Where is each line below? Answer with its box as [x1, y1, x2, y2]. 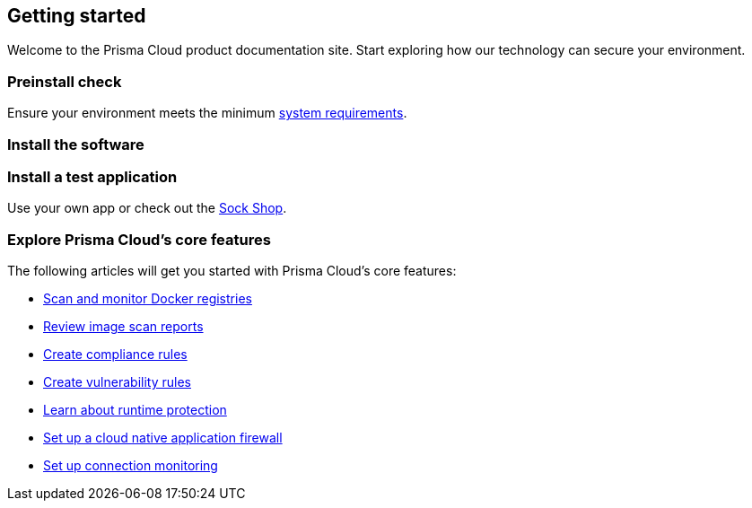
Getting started [7, 4, 146, 27]
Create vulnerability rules [43, 374, 191, 390]
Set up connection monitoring [43, 458, 218, 474]
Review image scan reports [43, 319, 204, 335]
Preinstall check [7, 72, 122, 91]
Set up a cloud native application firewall [43, 430, 283, 446]
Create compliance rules [43, 346, 188, 363]
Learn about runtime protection [43, 402, 227, 418]
